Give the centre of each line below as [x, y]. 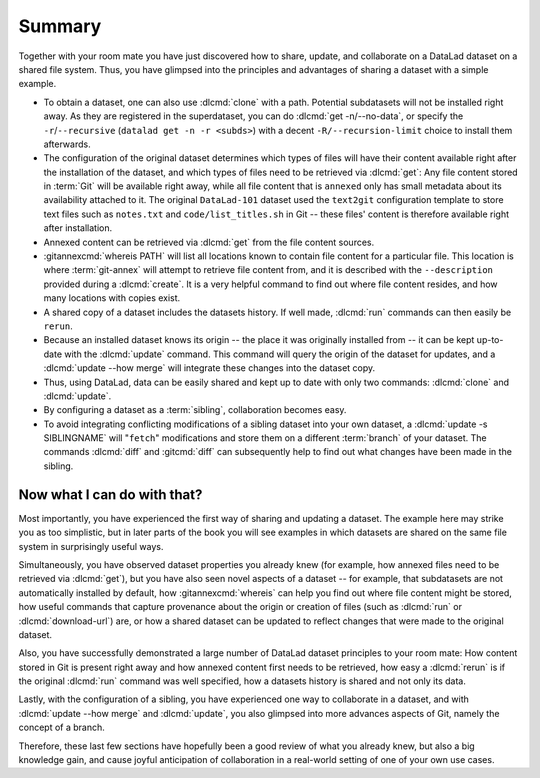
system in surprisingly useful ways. [91, 546]
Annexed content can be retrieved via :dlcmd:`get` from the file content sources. [209, 242]
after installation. [78, 228]
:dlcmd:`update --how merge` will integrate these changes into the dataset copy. [209, 368]
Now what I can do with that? [110, 494]
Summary [60, 26]
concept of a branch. [61, 727]
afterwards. [67, 144]
